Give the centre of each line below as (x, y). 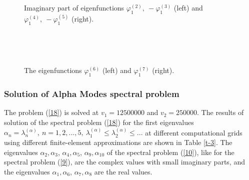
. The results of (220, 112)
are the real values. (123, 171)
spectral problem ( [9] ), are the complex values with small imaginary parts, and (124, 162)
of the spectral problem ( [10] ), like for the (170, 152)
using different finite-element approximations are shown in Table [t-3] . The (118, 142)
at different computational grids (194, 132)
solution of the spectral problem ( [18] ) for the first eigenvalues (99, 122)
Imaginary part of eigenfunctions (74, 8)
